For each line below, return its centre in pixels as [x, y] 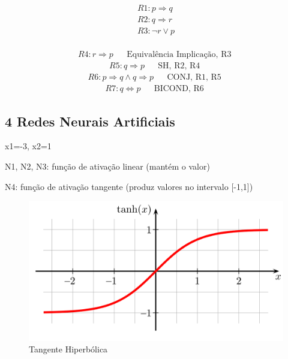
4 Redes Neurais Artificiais [90, 121]
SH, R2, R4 [179, 66]
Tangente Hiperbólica [68, 349]
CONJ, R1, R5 [194, 78]
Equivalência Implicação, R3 [179, 55]
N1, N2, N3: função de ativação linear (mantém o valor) [107, 166]
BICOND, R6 [179, 89]
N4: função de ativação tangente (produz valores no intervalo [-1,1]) [129, 186]
